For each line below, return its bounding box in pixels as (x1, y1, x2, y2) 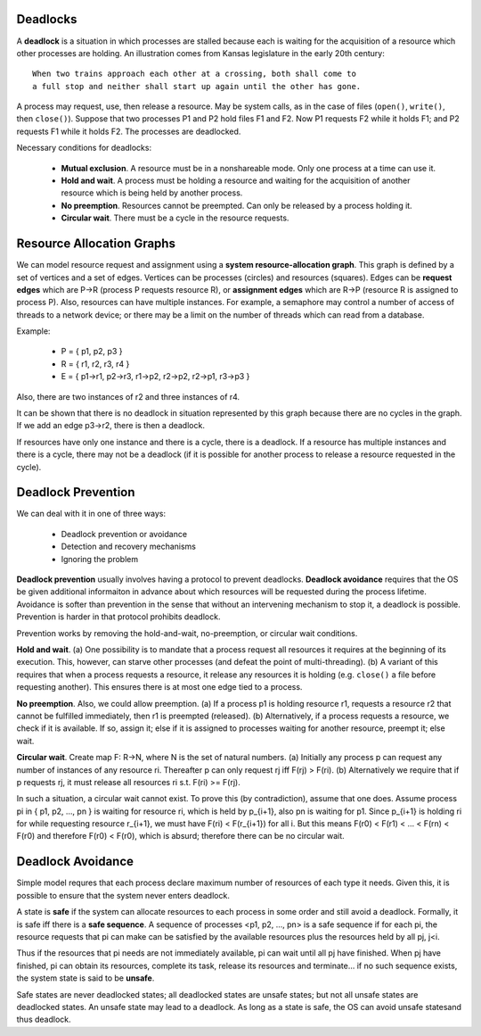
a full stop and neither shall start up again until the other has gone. (32, 81, 362, 91)
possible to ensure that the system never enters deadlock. (16, 890, 231, 900)
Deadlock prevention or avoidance (61, 528, 187, 539)
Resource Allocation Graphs (16, 236, 175, 252)
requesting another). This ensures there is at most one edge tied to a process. (16, 682, 303, 692)
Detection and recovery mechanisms (61, 541, 196, 552)
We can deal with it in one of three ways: (16, 509, 167, 519)
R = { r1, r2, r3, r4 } (61, 358, 130, 369)
